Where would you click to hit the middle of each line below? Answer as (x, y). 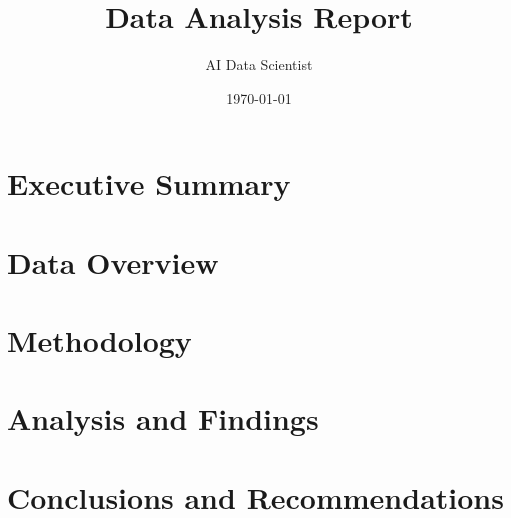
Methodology (99, 340)
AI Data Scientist (259, 64)
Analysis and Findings (163, 418)
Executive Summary (149, 183)
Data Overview (113, 261)
